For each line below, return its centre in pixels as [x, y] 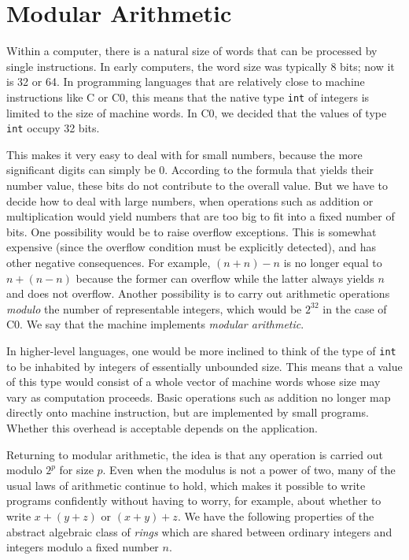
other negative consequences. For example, [109, 262]
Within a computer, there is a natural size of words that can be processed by [192, 51]
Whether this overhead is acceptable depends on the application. [162, 427]
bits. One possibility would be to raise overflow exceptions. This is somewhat [192, 231]
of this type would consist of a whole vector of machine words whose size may [193, 382]
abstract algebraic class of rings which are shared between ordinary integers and [199, 531]
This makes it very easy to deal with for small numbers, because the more [184, 154]
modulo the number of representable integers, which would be [154, 308]
